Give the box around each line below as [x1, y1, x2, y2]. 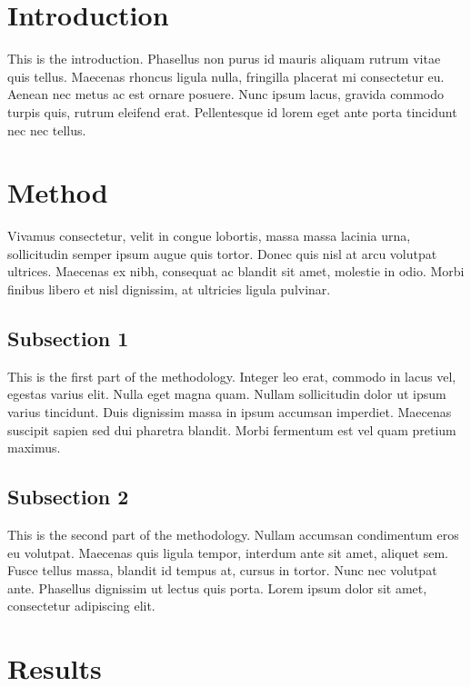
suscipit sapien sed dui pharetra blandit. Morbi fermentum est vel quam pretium [7, 420, 456, 439]
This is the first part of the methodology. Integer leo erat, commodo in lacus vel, [7, 366, 456, 385]
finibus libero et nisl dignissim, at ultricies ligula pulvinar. [7, 280, 331, 298]
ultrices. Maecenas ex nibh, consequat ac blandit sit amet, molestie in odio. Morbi [7, 262, 465, 281]
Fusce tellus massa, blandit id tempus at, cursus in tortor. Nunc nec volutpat [7, 561, 437, 580]
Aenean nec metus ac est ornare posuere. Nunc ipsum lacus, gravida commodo [7, 85, 444, 104]
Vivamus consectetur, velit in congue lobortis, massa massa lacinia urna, [7, 226, 411, 245]
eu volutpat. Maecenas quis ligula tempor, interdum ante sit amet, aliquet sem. [7, 543, 448, 562]
